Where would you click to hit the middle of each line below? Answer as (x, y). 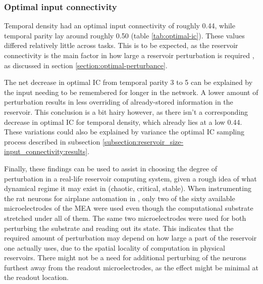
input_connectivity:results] (46, 151)
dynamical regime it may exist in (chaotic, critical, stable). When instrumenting (128, 188)
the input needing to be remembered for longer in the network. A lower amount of (131, 92)
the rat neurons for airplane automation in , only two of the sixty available (120, 198)
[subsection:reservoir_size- (143, 141)
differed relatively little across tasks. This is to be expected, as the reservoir (121, 45)
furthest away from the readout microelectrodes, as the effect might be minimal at (131, 267)
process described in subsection (52, 141)
